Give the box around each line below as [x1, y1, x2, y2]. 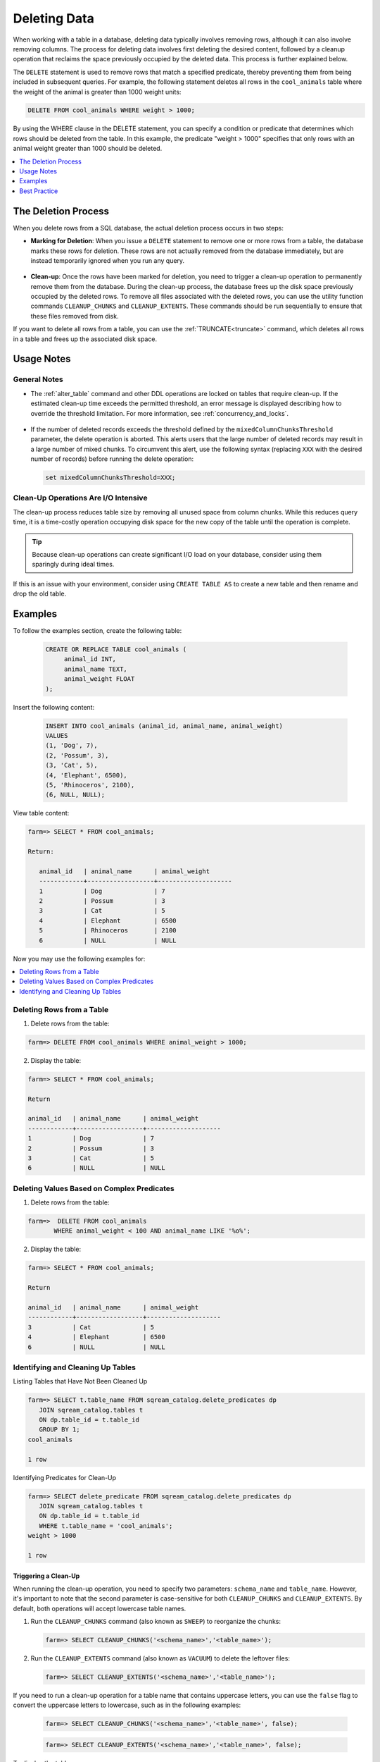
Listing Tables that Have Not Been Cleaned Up [13, 1377, 148, 1386]
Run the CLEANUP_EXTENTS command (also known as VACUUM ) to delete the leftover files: [30, 1654, 290, 1663]
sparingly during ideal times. [32, 560, 115, 569]
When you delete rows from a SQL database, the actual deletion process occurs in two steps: [13, 223, 284, 232]
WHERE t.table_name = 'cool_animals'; [39, 1522, 173, 1529]
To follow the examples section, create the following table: [13, 627, 182, 635]
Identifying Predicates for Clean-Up [13, 1473, 116, 1481]
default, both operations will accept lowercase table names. [13, 1604, 186, 1613]
